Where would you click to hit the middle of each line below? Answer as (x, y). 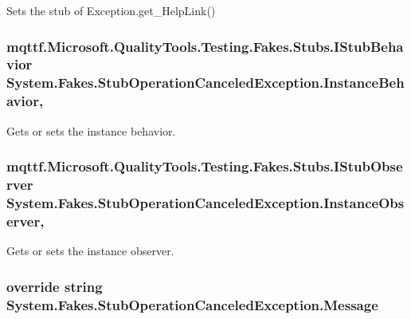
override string (55, 286)
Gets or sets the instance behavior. (91, 130)
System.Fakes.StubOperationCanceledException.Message (192, 304)
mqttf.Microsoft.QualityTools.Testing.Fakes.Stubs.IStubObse (205, 166)
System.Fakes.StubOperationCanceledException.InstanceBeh (205, 83)
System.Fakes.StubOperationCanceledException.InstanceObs (205, 202)
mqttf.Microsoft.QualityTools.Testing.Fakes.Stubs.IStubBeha (205, 46)
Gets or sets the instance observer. (90, 251)
